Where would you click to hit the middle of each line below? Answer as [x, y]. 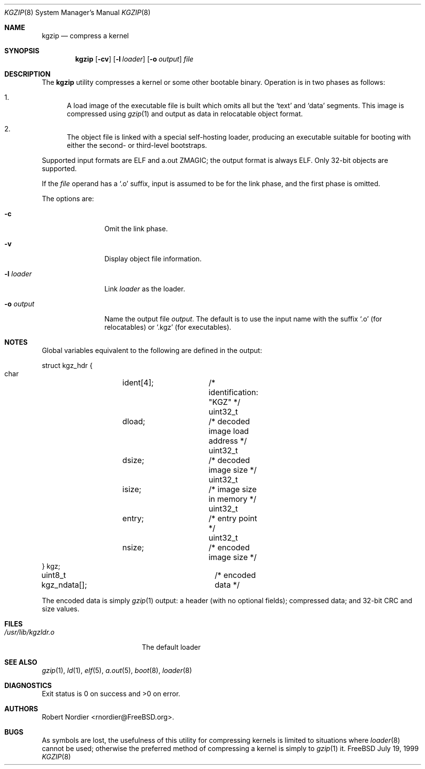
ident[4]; [138, 383]
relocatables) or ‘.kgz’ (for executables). [168, 327]
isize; [132, 489]
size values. [61, 609]
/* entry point [233, 518]
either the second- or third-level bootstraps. [137, 145]
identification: [233, 392]
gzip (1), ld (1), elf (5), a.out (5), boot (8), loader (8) [117, 670]
